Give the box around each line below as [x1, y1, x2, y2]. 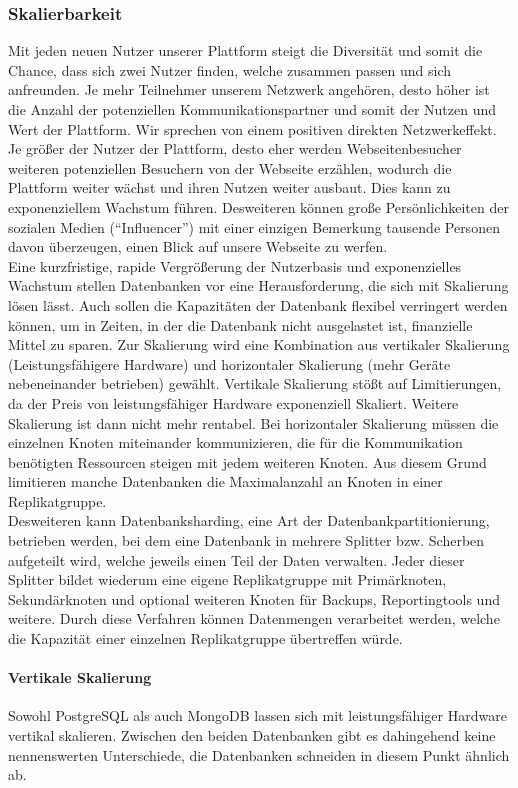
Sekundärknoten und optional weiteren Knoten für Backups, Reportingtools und [8, 588, 500, 609]
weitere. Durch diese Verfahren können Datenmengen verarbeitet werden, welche [8, 608, 500, 629]
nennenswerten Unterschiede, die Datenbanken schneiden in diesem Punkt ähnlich [8, 744, 510, 765]
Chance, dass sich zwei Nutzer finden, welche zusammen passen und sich [8, 59, 452, 80]
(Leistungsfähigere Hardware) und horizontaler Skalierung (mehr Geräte [8, 353, 451, 374]
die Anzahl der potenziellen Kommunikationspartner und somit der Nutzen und [8, 99, 497, 119]
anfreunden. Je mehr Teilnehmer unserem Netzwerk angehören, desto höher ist [8, 79, 490, 100]
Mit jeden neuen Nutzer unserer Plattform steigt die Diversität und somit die [8, 40, 483, 61]
